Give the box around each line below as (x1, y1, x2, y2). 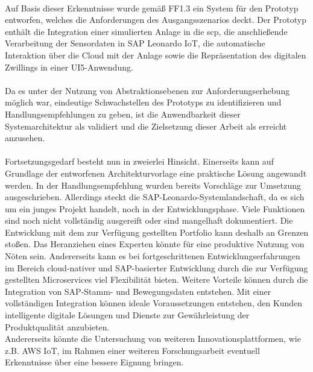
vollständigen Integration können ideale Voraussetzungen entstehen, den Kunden (5, 297, 303, 309)
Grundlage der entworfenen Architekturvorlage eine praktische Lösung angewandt (5, 166, 307, 179)
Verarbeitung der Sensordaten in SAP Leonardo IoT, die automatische (5, 37, 265, 49)
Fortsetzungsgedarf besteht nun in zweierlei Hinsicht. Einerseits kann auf (5, 155, 274, 168)
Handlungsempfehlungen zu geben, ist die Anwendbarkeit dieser (5, 107, 241, 120)
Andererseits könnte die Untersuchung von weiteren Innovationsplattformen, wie (5, 332, 301, 345)
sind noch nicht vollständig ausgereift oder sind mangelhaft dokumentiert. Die (5, 214, 293, 227)
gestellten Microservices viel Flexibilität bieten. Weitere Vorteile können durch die (5, 273, 308, 286)
